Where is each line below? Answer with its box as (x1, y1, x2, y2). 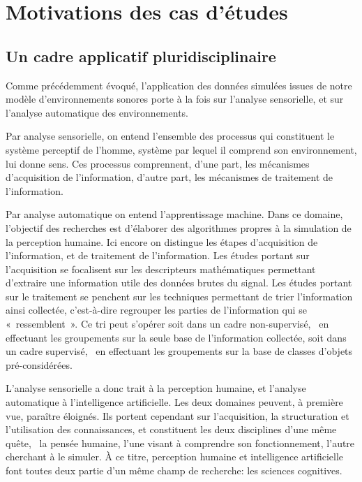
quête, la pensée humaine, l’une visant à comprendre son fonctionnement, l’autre (6, 435, 355, 450)
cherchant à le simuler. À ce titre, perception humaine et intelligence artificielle (6, 449, 344, 464)
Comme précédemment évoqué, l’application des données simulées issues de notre (6, 78, 352, 92)
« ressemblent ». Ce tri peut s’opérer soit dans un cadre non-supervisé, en (6, 316, 329, 331)
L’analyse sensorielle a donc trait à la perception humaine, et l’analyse (6, 381, 306, 395)
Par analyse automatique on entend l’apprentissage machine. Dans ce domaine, (6, 207, 343, 221)
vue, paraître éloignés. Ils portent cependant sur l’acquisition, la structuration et (6, 408, 349, 423)
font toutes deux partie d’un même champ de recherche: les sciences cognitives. (6, 463, 342, 478)
